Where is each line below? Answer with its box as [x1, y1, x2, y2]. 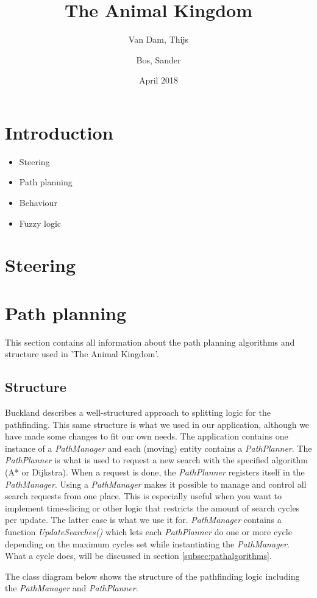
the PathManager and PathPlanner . [5, 582, 138, 594]
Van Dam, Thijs [128, 33, 189, 46]
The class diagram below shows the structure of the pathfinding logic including [5, 569, 300, 582]
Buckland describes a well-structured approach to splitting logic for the [5, 406, 271, 419]
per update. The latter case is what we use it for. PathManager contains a [5, 513, 282, 526]
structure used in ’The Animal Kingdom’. [5, 347, 159, 360]
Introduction [5, 119, 113, 144]
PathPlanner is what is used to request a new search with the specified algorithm [5, 454, 308, 466]
